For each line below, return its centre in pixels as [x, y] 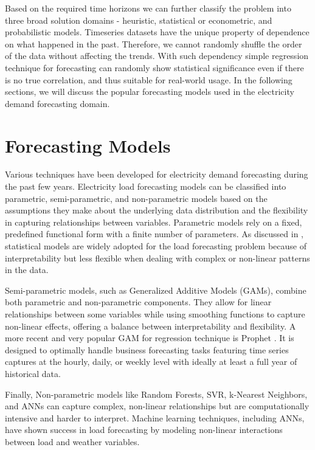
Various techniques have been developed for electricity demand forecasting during [157, 174]
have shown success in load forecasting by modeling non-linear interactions [144, 430]
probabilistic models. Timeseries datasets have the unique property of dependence [157, 32]
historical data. [33, 373]
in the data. [27, 270]
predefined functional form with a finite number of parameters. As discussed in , [154, 234]
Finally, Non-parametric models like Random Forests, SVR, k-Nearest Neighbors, [156, 394]
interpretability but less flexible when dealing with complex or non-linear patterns [157, 258]
